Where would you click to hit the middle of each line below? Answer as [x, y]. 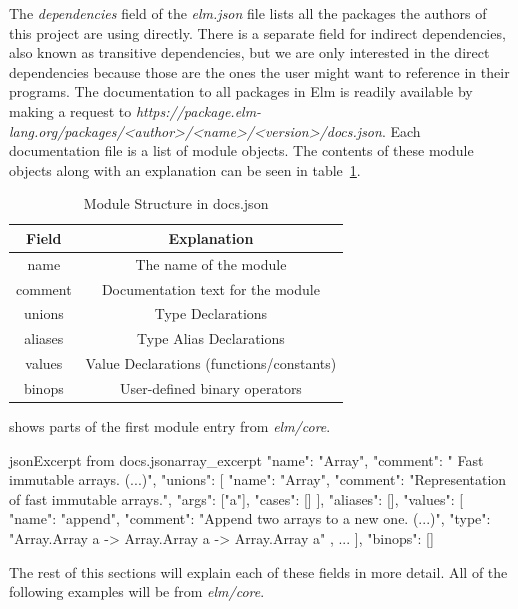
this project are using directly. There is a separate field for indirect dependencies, [257, 32]
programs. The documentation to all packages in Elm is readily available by [241, 91]
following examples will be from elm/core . [137, 591]
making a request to [70, 110]
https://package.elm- [198, 110]
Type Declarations [211, 313]
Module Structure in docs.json [176, 203]
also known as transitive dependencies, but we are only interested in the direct [249, 52]
